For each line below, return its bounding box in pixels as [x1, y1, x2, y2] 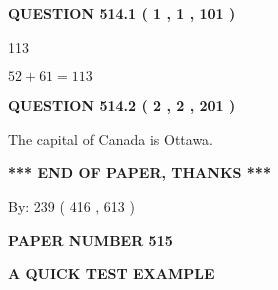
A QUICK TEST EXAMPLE [8, 263, 215, 284]
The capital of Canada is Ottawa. [8, 128, 214, 149]
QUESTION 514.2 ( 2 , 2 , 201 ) [8, 95, 236, 116]
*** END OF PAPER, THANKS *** [8, 162, 271, 183]
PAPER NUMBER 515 [8, 229, 173, 250]
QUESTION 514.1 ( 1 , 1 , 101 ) [8, 3, 236, 23]
